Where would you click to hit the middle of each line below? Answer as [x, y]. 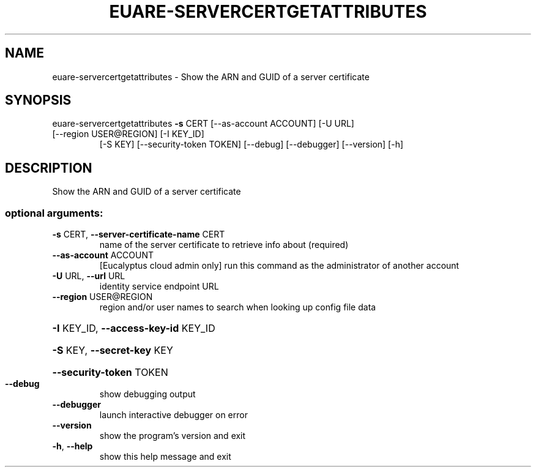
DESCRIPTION [49, 168]
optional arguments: [54, 213]
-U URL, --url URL [89, 276]
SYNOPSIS [38, 100]
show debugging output [147, 394]
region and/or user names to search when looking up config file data [238, 307]
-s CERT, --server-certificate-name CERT [139, 234]
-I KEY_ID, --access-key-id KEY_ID [134, 328]
